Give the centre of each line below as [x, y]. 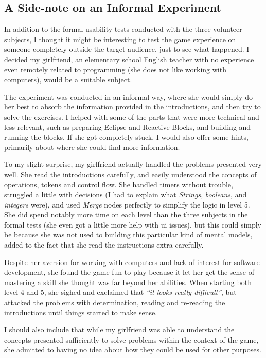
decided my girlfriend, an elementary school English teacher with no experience [129, 59]
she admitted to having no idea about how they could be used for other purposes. [133, 350]
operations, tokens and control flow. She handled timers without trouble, [119, 184]
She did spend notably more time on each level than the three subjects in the [126, 214]
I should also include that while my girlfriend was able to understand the [119, 329]
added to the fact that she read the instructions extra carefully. [104, 245]
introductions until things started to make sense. [81, 312]
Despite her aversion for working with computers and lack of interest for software [132, 262]
